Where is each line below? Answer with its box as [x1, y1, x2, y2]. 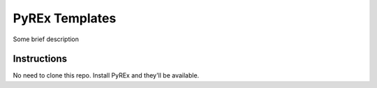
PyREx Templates [13, 10, 117, 26]
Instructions [13, 53, 68, 65]
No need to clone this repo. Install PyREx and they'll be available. [13, 71, 200, 80]
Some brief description [13, 35, 80, 43]
